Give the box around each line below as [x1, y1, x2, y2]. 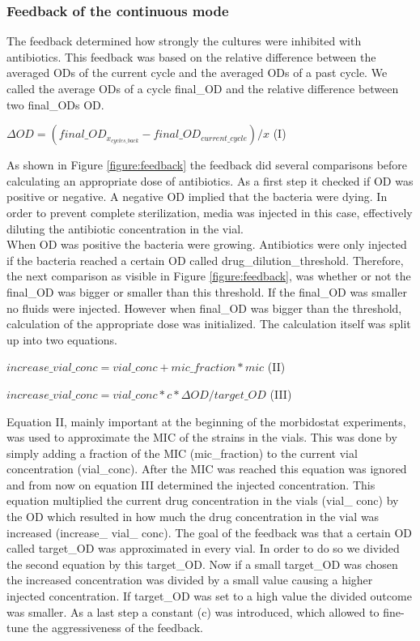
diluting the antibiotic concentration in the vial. [6, 220, 244, 237]
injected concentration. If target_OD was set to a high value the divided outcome [6, 588, 412, 605]
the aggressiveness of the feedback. [32, 619, 203, 636]
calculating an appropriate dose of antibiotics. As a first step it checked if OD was [6, 172, 414, 189]
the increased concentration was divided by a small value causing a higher [6, 571, 373, 588]
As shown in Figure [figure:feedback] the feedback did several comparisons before [6, 156, 408, 173]
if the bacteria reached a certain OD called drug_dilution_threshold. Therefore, [6, 251, 404, 268]
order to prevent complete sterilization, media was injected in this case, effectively [6, 203, 413, 220]
